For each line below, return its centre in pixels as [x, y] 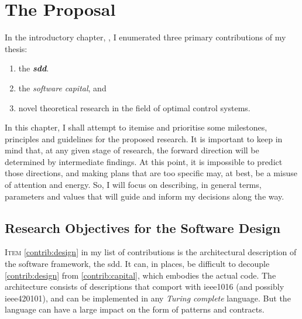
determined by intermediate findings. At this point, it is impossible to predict [144, 161]
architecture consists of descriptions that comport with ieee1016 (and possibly [145, 287]
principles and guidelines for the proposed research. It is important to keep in [144, 138]
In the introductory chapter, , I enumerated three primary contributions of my [145, 37]
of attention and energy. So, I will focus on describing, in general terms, [133, 185]
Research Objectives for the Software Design [143, 227]
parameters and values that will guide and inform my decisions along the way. [145, 196]
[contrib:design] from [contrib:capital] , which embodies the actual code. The [140, 275]
